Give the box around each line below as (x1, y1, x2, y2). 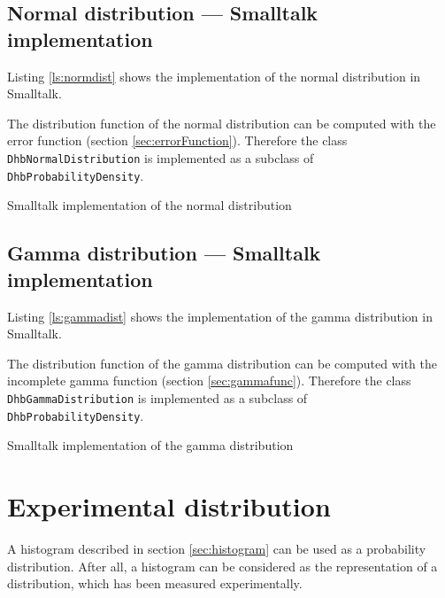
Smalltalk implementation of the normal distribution (7, 196, 292, 214)
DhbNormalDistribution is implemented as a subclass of (7, 149, 314, 167)
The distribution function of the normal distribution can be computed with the (7, 113, 436, 132)
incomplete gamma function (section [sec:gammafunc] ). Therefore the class (7, 371, 411, 390)
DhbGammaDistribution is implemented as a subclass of (7, 388, 308, 407)
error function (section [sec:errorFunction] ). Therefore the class (7, 131, 348, 150)
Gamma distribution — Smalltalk (7, 239, 321, 267)
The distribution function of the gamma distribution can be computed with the (7, 353, 438, 372)
